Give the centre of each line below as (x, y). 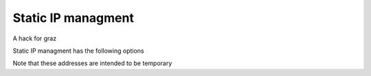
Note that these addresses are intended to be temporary (92, 63)
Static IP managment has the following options (78, 51)
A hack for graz (35, 38)
